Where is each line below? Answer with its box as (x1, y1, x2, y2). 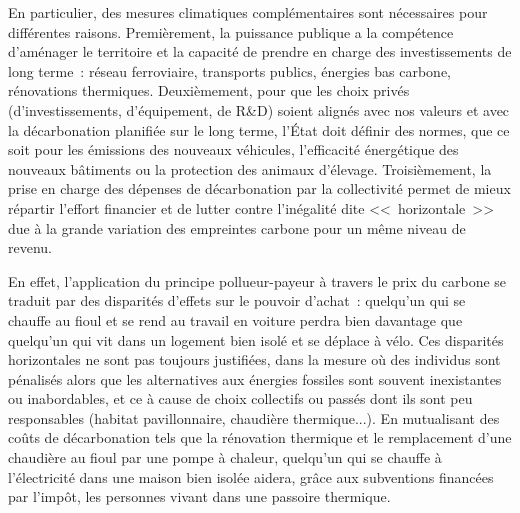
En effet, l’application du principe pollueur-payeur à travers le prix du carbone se (8, 270, 507, 291)
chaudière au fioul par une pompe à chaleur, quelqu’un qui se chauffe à (8, 447, 442, 468)
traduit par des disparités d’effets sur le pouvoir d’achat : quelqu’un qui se (8, 290, 466, 311)
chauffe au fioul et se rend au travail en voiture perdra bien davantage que (8, 309, 463, 330)
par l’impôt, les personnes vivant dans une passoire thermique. (8, 486, 391, 507)
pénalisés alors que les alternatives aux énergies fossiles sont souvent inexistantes (8, 368, 502, 389)
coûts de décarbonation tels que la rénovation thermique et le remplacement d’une (8, 427, 512, 448)
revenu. (8, 237, 52, 258)
